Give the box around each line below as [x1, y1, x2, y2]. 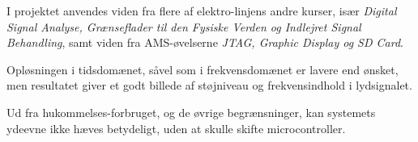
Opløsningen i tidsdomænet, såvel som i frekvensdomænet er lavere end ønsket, [6, 61, 399, 77]
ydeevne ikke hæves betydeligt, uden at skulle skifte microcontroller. [6, 119, 346, 136]
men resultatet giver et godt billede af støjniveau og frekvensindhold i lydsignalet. [6, 77, 412, 94]
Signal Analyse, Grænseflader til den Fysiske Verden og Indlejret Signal [6, 18, 361, 35]
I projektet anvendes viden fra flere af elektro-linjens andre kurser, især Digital [6, 2, 397, 19]
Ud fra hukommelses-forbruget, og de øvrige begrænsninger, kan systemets [6, 103, 376, 120]
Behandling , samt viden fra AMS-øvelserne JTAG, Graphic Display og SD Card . [6, 34, 403, 51]
